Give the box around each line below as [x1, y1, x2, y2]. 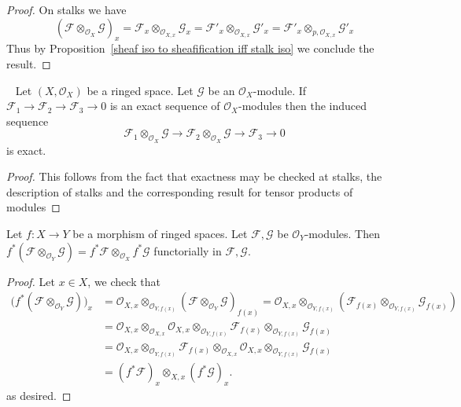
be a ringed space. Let [87, 82, 194, 98]
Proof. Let [6, 273, 55, 289]
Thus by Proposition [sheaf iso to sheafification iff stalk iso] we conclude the [6, 40, 374, 57]
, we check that [87, 273, 160, 289]
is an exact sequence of [109, 97, 220, 114]
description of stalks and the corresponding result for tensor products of [6, 183, 353, 200]
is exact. [6, 141, 46, 158]
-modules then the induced [238, 97, 367, 114]
